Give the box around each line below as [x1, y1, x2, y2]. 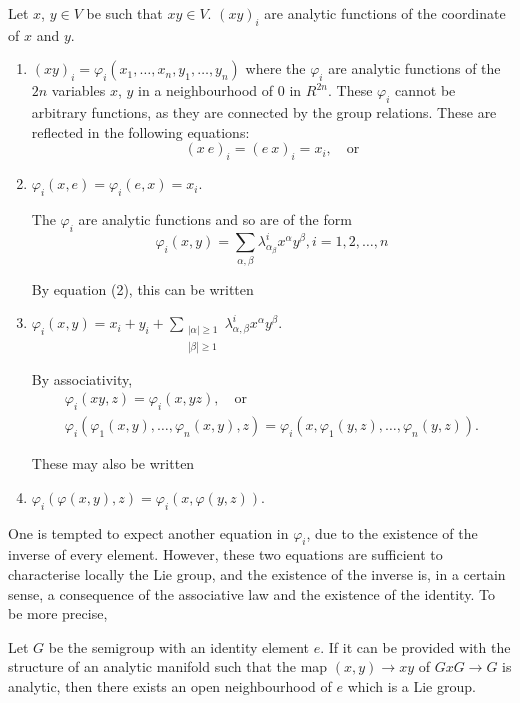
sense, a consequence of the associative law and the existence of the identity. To [8, 583, 495, 604]
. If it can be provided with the [320, 636, 511, 657]
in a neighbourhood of [138, 80, 274, 101]
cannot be [395, 80, 456, 101]
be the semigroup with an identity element [48, 636, 310, 657]
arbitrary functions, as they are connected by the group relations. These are [31, 102, 497, 123]
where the [245, 58, 306, 79]
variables [51, 80, 106, 101]
